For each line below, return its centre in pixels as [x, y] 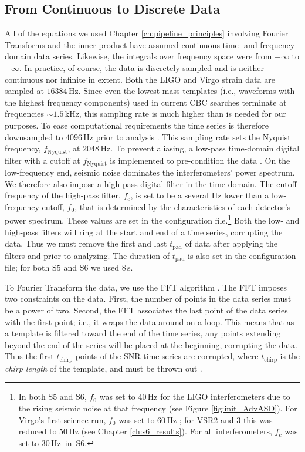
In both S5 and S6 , [52, 397]
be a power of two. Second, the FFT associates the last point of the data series [146, 310]
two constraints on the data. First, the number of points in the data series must [148, 298]
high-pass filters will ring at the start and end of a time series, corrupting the [144, 232]
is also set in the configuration [242, 255]
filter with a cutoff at [43, 160]
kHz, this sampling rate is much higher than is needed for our [176, 114]
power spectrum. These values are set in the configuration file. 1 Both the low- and [152, 220]
